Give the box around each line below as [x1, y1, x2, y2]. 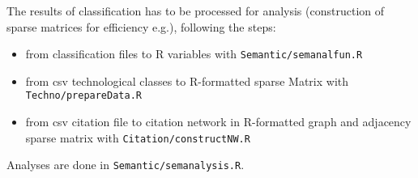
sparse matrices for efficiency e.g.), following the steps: [6, 18, 276, 35]
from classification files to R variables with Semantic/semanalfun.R [25, 45, 363, 62]
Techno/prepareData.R [25, 90, 142, 102]
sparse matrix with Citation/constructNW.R [25, 129, 250, 146]
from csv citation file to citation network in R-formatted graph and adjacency [25, 113, 412, 130]
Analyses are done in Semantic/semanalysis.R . [6, 156, 245, 173]
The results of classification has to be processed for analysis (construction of [6, 2, 385, 19]
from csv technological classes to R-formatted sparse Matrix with [25, 72, 349, 89]
